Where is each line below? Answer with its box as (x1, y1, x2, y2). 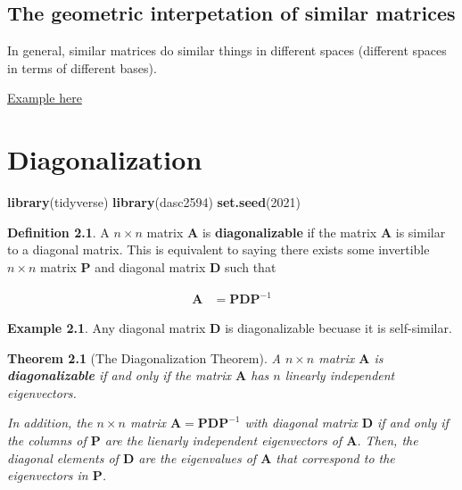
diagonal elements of (7, 448, 119, 467)
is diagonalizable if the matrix (202, 222, 377, 241)
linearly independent (285, 366, 395, 385)
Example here (7, 88, 82, 107)
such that (225, 257, 276, 276)
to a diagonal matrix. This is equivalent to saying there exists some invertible (7, 240, 430, 259)
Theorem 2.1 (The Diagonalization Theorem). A (7, 348, 281, 367)
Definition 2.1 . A (7, 222, 110, 241)
